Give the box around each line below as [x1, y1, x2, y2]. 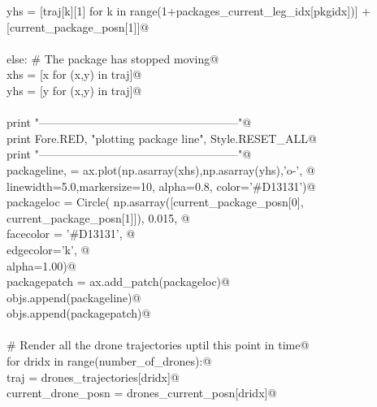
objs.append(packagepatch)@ [6, 305, 151, 322]
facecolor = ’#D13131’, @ [6, 225, 136, 242]
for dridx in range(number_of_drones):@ [6, 353, 212, 370]
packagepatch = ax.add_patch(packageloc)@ [6, 273, 230, 290]
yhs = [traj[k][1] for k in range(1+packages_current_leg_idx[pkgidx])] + [6, 2, 371, 19]
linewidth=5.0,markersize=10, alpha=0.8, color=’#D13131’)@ [6, 177, 316, 194]
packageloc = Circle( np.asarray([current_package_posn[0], [6, 193, 304, 210]
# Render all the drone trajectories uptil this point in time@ [6, 336, 310, 353]
